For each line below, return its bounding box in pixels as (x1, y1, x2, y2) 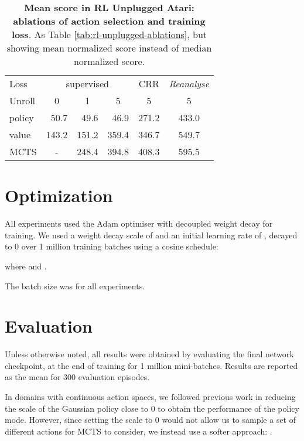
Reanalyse (169, 77, 210, 90)
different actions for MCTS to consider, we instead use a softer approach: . (5, 425, 272, 437)
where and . (5, 259, 47, 272)
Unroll (9, 94, 36, 107)
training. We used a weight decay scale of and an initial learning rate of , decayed (5, 228, 298, 241)
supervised (66, 77, 109, 90)
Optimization (5, 183, 113, 207)
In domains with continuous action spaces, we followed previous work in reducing (5, 391, 296, 402)
